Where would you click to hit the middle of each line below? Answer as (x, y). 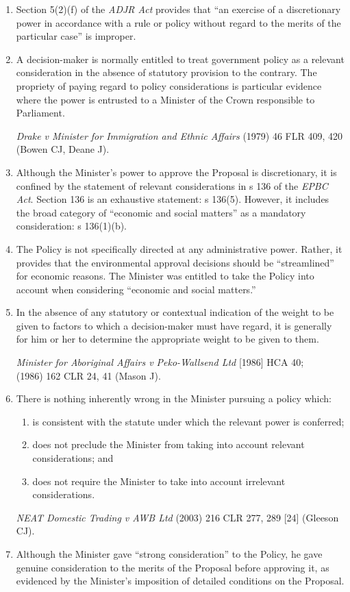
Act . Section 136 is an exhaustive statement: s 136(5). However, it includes (173, 199)
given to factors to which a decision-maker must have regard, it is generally (174, 325)
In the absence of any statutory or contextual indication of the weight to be (175, 312)
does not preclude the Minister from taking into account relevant (168, 444)
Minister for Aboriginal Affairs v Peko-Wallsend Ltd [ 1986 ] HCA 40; (160, 362)
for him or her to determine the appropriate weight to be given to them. (167, 339)
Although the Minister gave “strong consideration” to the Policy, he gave (169, 554)
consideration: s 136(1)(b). (72, 226)
